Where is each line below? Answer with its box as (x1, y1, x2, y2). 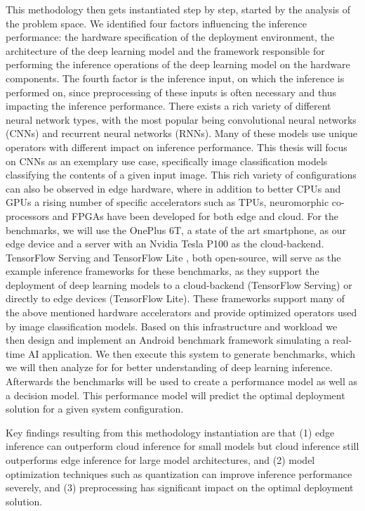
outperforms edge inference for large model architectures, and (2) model (6, 453, 315, 467)
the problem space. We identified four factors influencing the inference (6, 15, 307, 30)
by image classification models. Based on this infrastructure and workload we (6, 318, 338, 333)
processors (6, 208, 50, 223)
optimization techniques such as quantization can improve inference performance (6, 466, 352, 481)
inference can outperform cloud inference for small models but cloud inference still (6, 439, 359, 453)
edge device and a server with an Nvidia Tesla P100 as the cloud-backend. (6, 236, 324, 251)
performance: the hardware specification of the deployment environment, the (6, 30, 335, 44)
